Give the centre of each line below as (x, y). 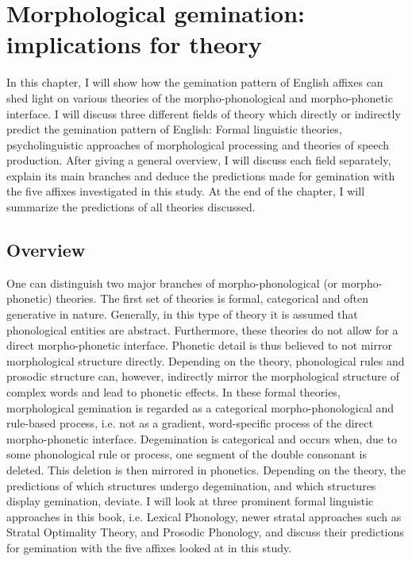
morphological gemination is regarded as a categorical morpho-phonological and (200, 407)
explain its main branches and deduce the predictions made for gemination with (201, 175)
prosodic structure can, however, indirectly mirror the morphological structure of (203, 376)
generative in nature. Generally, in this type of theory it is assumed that (182, 314)
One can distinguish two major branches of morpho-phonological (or (172, 282)
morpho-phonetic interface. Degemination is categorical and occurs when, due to (202, 438)
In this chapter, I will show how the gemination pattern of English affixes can (195, 82)
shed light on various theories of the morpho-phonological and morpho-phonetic (200, 97)
